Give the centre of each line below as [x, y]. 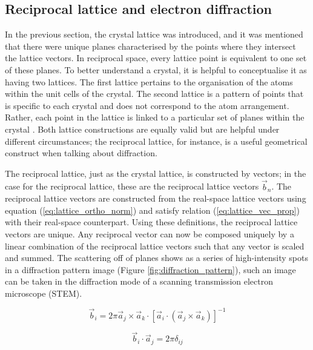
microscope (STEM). [44, 293]
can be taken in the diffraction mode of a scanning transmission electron [139, 281]
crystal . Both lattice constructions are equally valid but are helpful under [142, 129]
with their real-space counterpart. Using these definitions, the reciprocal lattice [151, 222]
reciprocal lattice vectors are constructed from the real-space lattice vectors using [156, 198]
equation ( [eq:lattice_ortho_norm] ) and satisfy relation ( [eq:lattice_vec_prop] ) [152, 210]
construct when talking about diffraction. [81, 153]
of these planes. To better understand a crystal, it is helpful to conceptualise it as [156, 69]
